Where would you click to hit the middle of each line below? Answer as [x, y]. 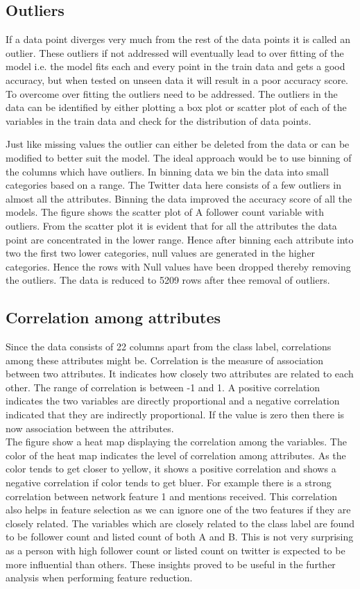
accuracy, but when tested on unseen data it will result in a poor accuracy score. [177, 79]
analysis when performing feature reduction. [99, 578]
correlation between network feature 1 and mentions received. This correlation [171, 496]
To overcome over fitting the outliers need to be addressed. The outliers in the [172, 93]
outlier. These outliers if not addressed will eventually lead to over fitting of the [175, 52]
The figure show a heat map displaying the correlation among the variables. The [176, 442]
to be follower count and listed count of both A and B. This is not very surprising [180, 537]
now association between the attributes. [90, 428]
